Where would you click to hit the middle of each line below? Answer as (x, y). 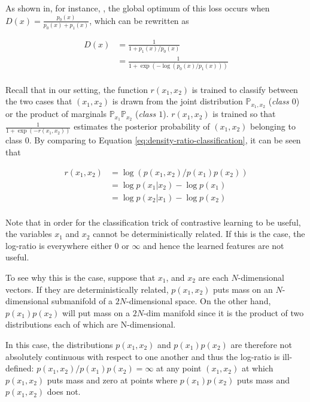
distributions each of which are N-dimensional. (91, 324)
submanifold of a (82, 301)
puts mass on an (243, 289)
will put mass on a (96, 312)
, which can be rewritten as (139, 20)
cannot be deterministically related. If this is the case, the (199, 234)
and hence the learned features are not (214, 245)
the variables (29, 234)
